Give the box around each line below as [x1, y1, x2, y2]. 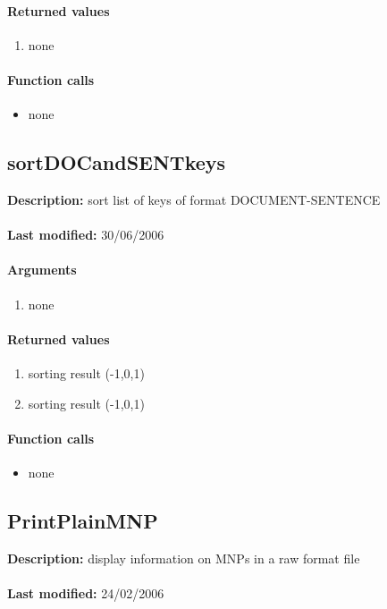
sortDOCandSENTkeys [7, 148, 226, 176]
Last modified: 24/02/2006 [7, 583, 164, 602]
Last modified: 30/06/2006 [7, 225, 164, 244]
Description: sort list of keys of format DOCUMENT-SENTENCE [7, 190, 381, 208]
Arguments [7, 260, 77, 279]
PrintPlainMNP [7, 506, 158, 534]
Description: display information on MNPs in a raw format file [7, 548, 360, 567]
